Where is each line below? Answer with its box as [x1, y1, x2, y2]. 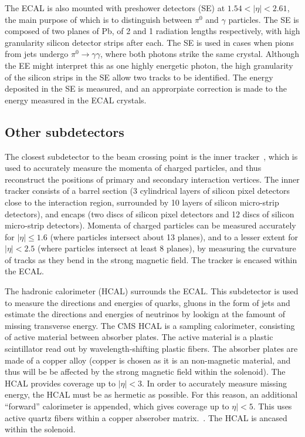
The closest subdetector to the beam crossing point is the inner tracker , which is [5, 150, 298, 162]
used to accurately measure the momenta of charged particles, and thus [5, 162, 262, 174]
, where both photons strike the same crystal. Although [100, 48, 300, 60]
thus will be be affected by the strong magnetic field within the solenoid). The [5, 365, 286, 378]
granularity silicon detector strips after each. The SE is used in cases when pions [5, 36, 294, 48]
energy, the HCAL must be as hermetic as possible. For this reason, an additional [5, 388, 298, 401]
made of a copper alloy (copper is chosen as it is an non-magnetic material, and [5, 354, 291, 366]
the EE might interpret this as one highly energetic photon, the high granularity [5, 59, 293, 71]
